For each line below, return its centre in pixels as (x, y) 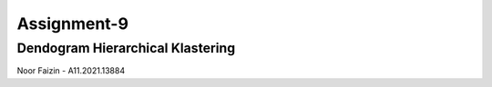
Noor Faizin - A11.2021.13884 (71, 71)
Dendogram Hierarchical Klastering (126, 48)
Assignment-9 (73, 24)
